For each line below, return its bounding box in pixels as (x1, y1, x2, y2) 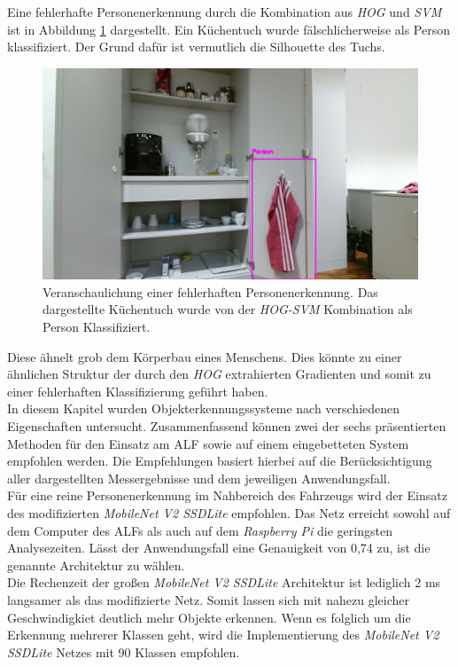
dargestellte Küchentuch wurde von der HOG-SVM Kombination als (43, 300, 413, 318)
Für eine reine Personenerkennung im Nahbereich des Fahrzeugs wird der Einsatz (7, 486, 447, 505)
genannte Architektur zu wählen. (7, 555, 185, 574)
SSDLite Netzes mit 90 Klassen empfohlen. (7, 642, 240, 661)
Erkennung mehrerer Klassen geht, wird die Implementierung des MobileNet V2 (7, 625, 439, 644)
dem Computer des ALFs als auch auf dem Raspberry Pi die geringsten (7, 521, 392, 539)
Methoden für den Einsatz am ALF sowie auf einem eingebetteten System (7, 434, 409, 452)
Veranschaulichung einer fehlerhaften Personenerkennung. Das (43, 282, 378, 301)
